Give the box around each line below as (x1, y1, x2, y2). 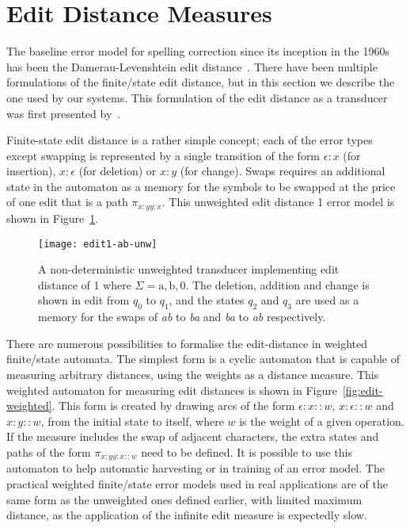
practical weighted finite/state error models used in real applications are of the (6, 475, 388, 492)
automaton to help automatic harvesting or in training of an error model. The (6, 460, 385, 476)
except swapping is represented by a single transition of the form (6, 147, 321, 163)
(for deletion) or (78, 163, 157, 179)
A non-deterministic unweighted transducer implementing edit (38, 261, 340, 277)
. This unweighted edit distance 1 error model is (161, 193, 395, 210)
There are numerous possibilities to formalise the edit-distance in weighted (6, 335, 367, 351)
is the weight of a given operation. (239, 412, 404, 429)
